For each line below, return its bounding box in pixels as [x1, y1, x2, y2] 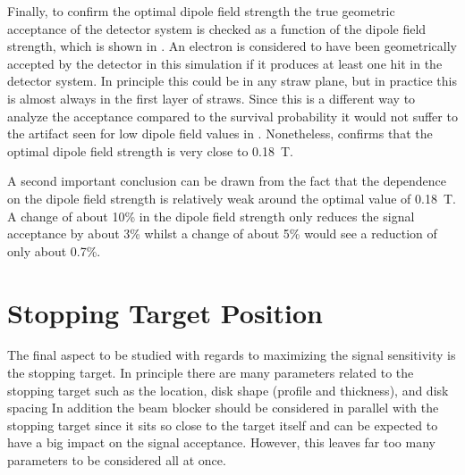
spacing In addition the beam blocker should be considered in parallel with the [7, 398, 439, 417]
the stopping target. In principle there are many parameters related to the [7, 363, 414, 382]
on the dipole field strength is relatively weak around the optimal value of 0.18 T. [7, 188, 456, 207]
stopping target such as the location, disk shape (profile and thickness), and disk [7, 380, 449, 399]
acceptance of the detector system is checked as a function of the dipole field [7, 19, 427, 37]
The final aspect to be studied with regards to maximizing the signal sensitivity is [7, 346, 456, 364]
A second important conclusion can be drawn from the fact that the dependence [7, 171, 447, 190]
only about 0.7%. [7, 241, 101, 260]
